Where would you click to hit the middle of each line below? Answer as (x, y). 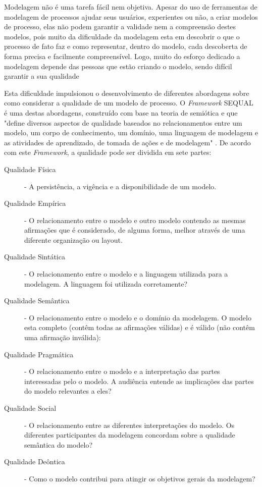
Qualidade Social (30, 408)
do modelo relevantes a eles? (68, 391)
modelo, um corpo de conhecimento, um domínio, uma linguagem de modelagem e (131, 132)
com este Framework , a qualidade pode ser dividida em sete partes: (108, 152)
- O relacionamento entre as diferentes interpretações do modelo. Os (129, 425)
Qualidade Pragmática (39, 354)
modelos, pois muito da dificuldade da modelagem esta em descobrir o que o (122, 36)
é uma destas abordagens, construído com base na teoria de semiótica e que (121, 112)
